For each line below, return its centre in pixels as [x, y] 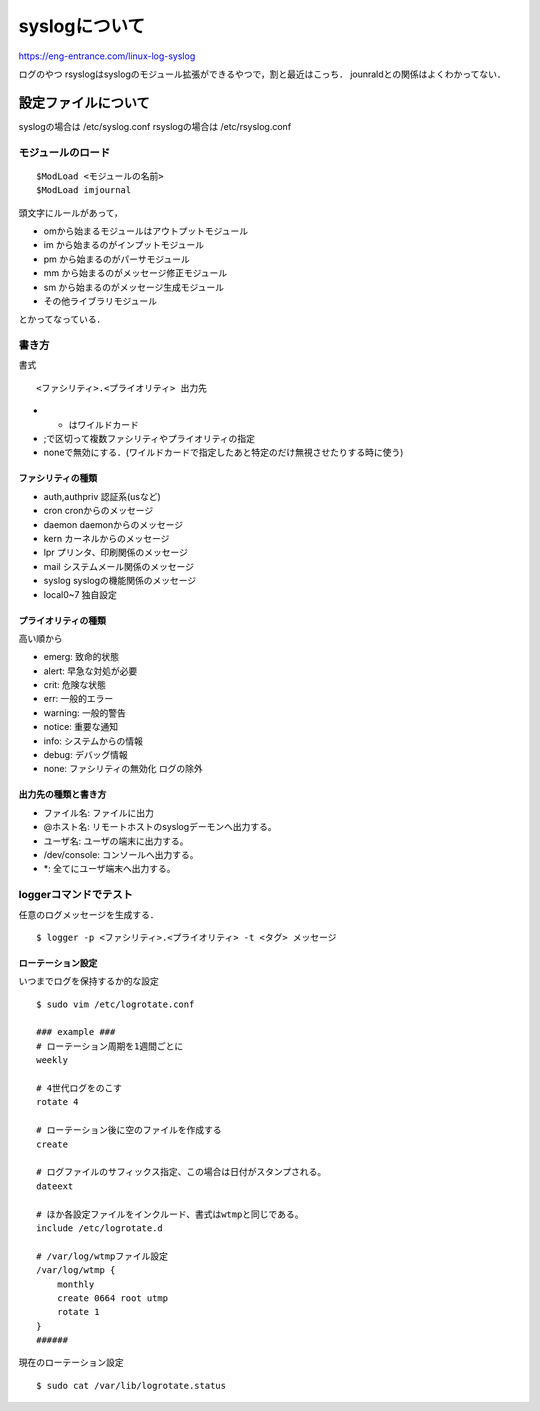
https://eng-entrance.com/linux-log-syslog [107, 56]
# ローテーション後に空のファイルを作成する [129, 1130]
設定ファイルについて [84, 102]
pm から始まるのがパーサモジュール [116, 259]
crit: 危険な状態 [75, 685]
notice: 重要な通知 [81, 727]
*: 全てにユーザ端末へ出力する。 [109, 869]
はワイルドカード [103, 424]
